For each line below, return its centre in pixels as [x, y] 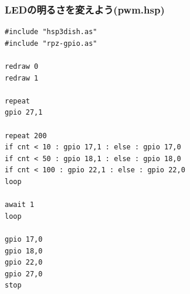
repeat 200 [26, 136]
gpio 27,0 [24, 274]
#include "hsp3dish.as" [51, 32]
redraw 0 [22, 66]
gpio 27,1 [24, 113]
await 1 [20, 205]
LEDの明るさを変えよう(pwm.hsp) [85, 9]
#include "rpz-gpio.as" [51, 43]
